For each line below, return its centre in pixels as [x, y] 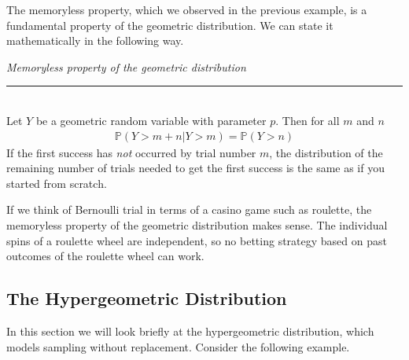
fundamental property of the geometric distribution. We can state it [170, 25]
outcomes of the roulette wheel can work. [105, 256]
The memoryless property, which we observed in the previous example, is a [187, 9]
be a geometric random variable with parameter [151, 120]
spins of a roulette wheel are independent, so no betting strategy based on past [197, 240]
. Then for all [308, 120]
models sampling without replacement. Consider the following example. [178, 346]
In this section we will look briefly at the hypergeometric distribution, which [190, 331]
